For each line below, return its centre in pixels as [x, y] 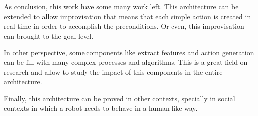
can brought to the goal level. [49, 35]
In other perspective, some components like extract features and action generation [129, 52]
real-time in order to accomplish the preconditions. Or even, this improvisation [124, 26]
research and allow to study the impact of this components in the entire [113, 72]
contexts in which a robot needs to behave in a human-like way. [101, 108]
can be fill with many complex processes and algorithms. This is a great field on [126, 62]
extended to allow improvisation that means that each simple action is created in [128, 16]
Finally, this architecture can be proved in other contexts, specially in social [120, 98]
